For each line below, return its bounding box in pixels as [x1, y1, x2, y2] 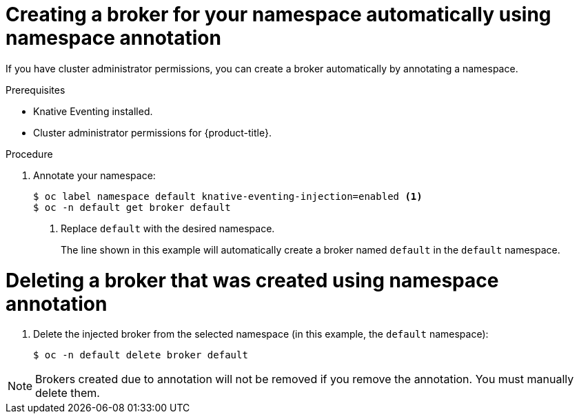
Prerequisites [6, 83, 65, 96]
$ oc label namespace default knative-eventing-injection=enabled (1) [33, 190, 423, 202]
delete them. [35, 386, 100, 400]
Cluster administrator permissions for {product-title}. [33, 126, 272, 139]
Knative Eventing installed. [33, 105, 153, 117]
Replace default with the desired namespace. [61, 222, 275, 234]
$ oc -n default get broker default [33, 201, 231, 213]
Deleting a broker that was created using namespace [6, 268, 499, 292]
